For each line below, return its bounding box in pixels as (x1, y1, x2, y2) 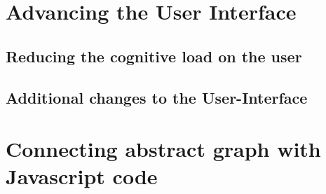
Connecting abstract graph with (6, 134, 321, 163)
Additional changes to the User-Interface (6, 86, 308, 108)
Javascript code (6, 162, 158, 190)
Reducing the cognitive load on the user (6, 45, 302, 67)
